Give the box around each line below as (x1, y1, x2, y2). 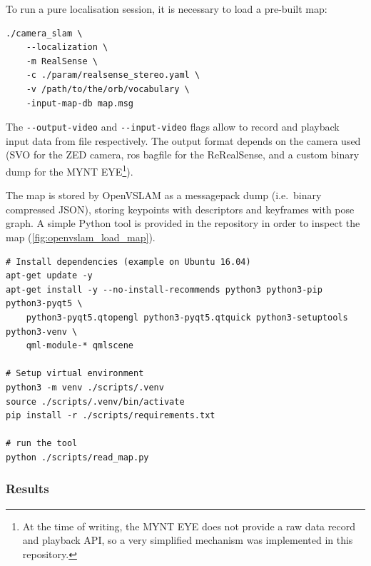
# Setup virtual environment (6, 368, 144, 379)
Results (6, 480, 49, 497)
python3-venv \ (6, 326, 78, 337)
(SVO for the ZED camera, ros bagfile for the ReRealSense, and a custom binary (6, 147, 360, 162)
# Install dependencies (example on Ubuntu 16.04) (6, 256, 251, 267)
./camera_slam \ (6, 28, 83, 39)
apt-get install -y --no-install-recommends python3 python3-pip (6, 284, 322, 295)
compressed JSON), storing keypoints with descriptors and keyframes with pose (6, 201, 355, 216)
